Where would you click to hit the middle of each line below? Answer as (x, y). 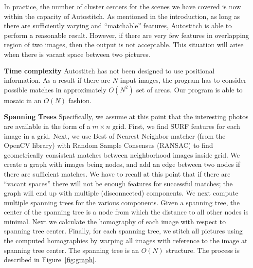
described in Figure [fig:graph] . (50, 259)
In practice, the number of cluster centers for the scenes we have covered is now (123, 6)
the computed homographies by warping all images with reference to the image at (126, 241)
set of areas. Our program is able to (190, 89)
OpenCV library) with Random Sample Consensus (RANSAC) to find (108, 145)
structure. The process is (203, 250)
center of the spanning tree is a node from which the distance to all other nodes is (126, 212)
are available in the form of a (47, 126)
